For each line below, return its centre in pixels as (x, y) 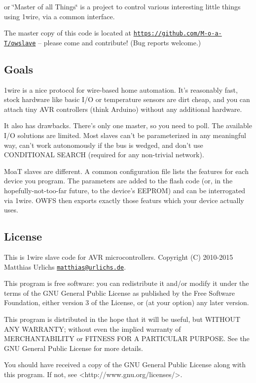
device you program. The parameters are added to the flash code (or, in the (118, 181)
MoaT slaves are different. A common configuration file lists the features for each (126, 171)
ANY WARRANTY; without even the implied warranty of (92, 329)
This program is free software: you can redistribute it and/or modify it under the (127, 283)
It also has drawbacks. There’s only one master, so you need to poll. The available (128, 125)
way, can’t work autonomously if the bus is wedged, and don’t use (104, 145)
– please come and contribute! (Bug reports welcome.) (120, 42)
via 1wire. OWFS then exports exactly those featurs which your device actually (124, 200)
